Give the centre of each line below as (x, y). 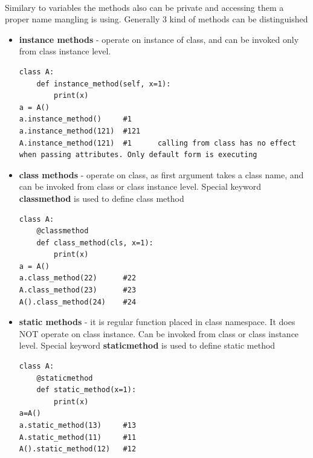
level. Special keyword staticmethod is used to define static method (147, 345)
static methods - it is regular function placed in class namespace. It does (157, 322)
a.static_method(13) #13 (78, 425)
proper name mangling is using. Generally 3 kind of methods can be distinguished (156, 19)
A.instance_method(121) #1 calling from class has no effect (157, 143)
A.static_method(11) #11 (78, 437)
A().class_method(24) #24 (78, 302)
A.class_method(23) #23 (78, 290)
